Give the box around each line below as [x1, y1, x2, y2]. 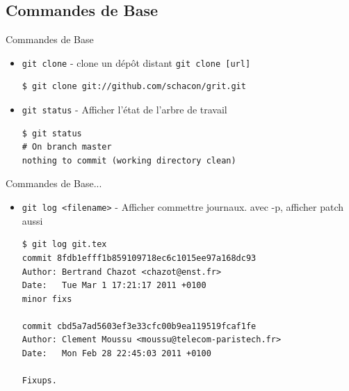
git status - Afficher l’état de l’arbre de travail [22, 102, 227, 117]
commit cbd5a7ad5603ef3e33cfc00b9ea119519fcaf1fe [22, 321, 257, 331]
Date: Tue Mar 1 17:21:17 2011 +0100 [22, 280, 206, 291]
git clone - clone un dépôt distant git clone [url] [22, 55, 251, 70]
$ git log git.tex [22, 239, 107, 250]
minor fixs [22, 294, 72, 304]
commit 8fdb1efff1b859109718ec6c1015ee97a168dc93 [22, 253, 257, 263]
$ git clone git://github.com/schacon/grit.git [22, 81, 246, 92]
